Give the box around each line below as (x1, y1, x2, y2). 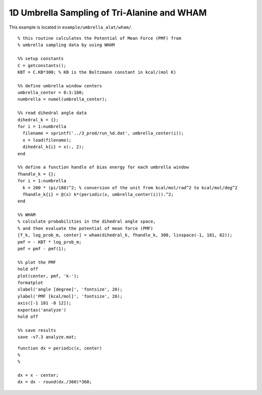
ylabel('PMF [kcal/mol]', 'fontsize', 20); (17, 294, 123, 299)
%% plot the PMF (17, 260, 56, 265)
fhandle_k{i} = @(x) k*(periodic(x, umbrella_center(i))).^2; (22, 192, 174, 197)
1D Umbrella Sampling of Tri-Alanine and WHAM (9, 7, 207, 18)
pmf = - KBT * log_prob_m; (17, 239, 82, 245)
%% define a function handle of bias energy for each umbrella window (17, 165, 189, 170)
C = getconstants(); (17, 63, 66, 68)
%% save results (17, 328, 56, 333)
